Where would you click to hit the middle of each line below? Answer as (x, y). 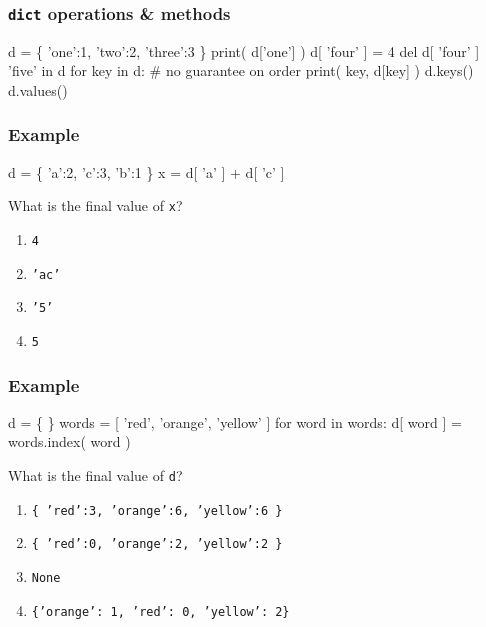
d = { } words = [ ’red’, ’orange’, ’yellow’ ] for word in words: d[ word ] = (235, 421)
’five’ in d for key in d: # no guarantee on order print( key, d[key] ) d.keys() (241, 70)
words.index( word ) (69, 441)
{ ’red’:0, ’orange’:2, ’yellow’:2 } (157, 544)
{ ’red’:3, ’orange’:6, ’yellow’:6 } (157, 510)
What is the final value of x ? (95, 205)
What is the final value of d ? (95, 475)
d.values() (38, 89)
